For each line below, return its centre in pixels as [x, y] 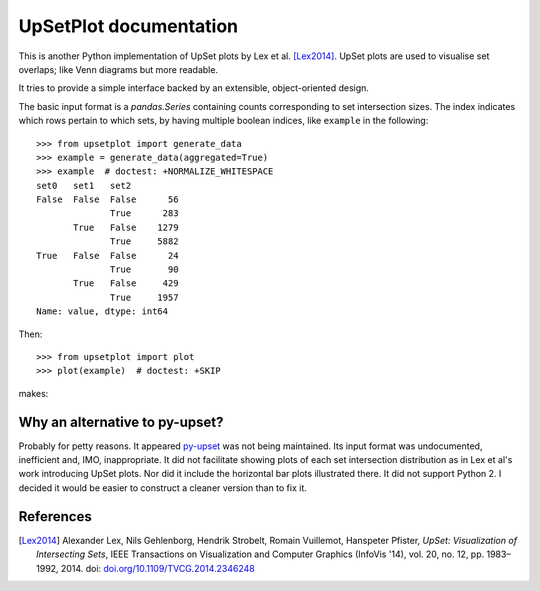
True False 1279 [126, 227]
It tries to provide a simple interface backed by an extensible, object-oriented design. [194, 88]
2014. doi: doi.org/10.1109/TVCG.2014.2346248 [157, 568]
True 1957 [144, 297]
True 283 [144, 213]
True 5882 [144, 241]
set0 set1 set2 [84, 185]
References [55, 516]
